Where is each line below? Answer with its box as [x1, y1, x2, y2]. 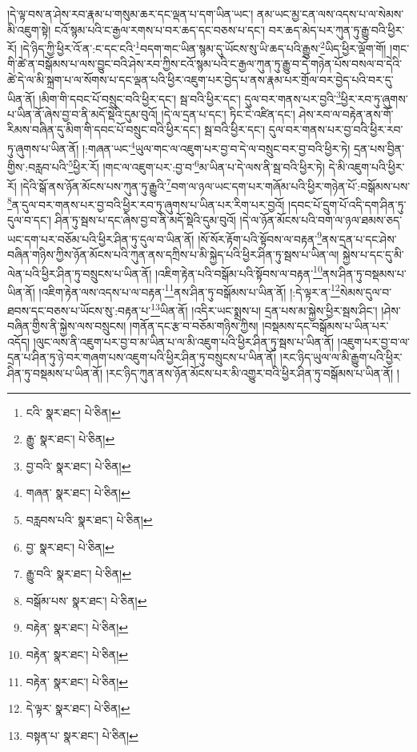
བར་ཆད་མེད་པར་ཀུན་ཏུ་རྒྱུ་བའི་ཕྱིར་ [268, 21, 405, 38]
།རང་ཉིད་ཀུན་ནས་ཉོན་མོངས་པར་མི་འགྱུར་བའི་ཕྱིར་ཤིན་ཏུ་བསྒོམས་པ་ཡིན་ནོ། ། [106, 365, 399, 382]
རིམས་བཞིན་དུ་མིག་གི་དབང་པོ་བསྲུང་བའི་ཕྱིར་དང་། [7, 121, 201, 138]
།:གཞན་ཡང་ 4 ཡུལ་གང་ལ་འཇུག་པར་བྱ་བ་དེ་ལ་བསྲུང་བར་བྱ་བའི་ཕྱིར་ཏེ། [82, 138, 351, 156]
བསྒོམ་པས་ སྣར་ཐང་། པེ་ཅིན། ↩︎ [26, 592, 147, 608]
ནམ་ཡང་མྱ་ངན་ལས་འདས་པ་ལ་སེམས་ [257, 6, 404, 22]
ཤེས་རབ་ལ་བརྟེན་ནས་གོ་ [299, 105, 394, 122]
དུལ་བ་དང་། [7, 212, 52, 228]
